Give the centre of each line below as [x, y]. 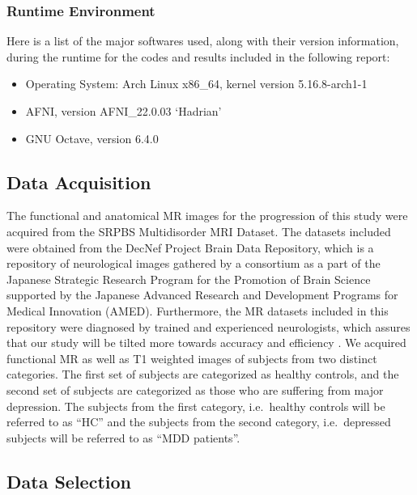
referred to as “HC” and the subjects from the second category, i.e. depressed [199, 422]
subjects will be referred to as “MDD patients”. [123, 437]
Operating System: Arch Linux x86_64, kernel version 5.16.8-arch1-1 [196, 84]
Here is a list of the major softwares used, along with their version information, [203, 41]
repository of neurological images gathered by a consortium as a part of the [194, 263]
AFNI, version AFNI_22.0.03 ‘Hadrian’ [123, 111]
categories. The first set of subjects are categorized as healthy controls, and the [203, 374]
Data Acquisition [79, 182]
